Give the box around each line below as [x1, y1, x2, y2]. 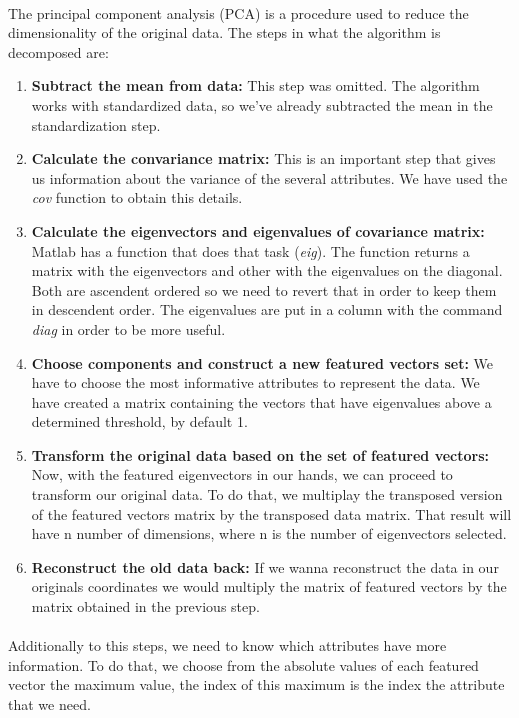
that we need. [8, 694, 91, 714]
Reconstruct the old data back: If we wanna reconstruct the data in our [31, 556, 499, 577]
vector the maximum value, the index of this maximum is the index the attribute [8, 674, 505, 695]
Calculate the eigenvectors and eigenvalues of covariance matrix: [31, 220, 485, 241]
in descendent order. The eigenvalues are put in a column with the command [31, 299, 503, 320]
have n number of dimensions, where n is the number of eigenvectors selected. [31, 523, 507, 544]
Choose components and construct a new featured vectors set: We [31, 352, 494, 373]
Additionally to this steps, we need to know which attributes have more [8, 635, 447, 656]
